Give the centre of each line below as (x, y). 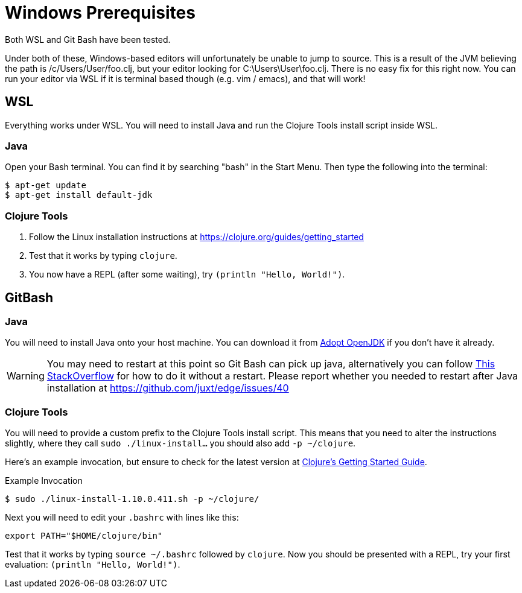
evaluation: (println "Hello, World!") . (93, 565)
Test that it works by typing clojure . (103, 256)
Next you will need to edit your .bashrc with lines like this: (122, 518)
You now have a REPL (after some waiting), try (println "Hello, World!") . (187, 274)
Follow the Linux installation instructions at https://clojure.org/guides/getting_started (196, 237)
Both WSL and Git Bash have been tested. (88, 39)
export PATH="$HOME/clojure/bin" (84, 536)
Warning (26, 376)
